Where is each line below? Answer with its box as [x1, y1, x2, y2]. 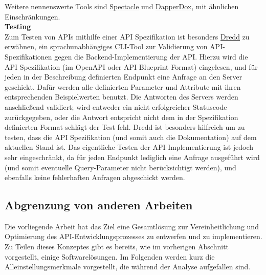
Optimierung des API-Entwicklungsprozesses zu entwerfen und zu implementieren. [5, 231, 262, 242]
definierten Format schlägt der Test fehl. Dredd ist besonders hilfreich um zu [5, 122, 245, 132]
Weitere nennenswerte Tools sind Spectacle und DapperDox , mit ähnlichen [5, 1, 239, 11]
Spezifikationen [5, 51, 52, 62]
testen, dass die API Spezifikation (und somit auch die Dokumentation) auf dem [5, 131, 257, 142]
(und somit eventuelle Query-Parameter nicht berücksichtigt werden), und [5, 162, 236, 172]
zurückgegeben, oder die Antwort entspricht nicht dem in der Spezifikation [5, 111, 238, 122]
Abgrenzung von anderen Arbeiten [5, 197, 193, 213]
